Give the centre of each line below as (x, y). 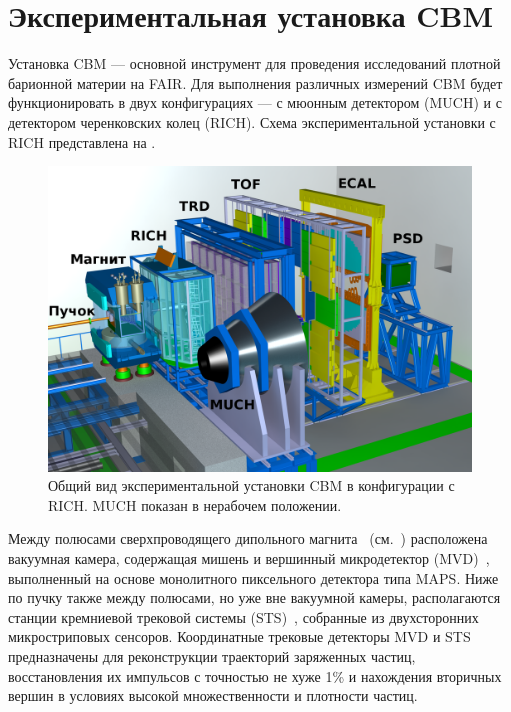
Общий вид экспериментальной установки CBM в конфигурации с (251, 485)
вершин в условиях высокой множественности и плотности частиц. (213, 695)
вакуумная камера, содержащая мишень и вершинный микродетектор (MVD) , (249, 558)
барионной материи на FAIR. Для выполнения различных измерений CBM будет (255, 82)
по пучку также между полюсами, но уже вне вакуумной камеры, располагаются (254, 597)
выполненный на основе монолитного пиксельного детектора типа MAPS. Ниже (253, 577)
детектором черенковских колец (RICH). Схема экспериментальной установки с (252, 121)
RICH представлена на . (82, 141)
